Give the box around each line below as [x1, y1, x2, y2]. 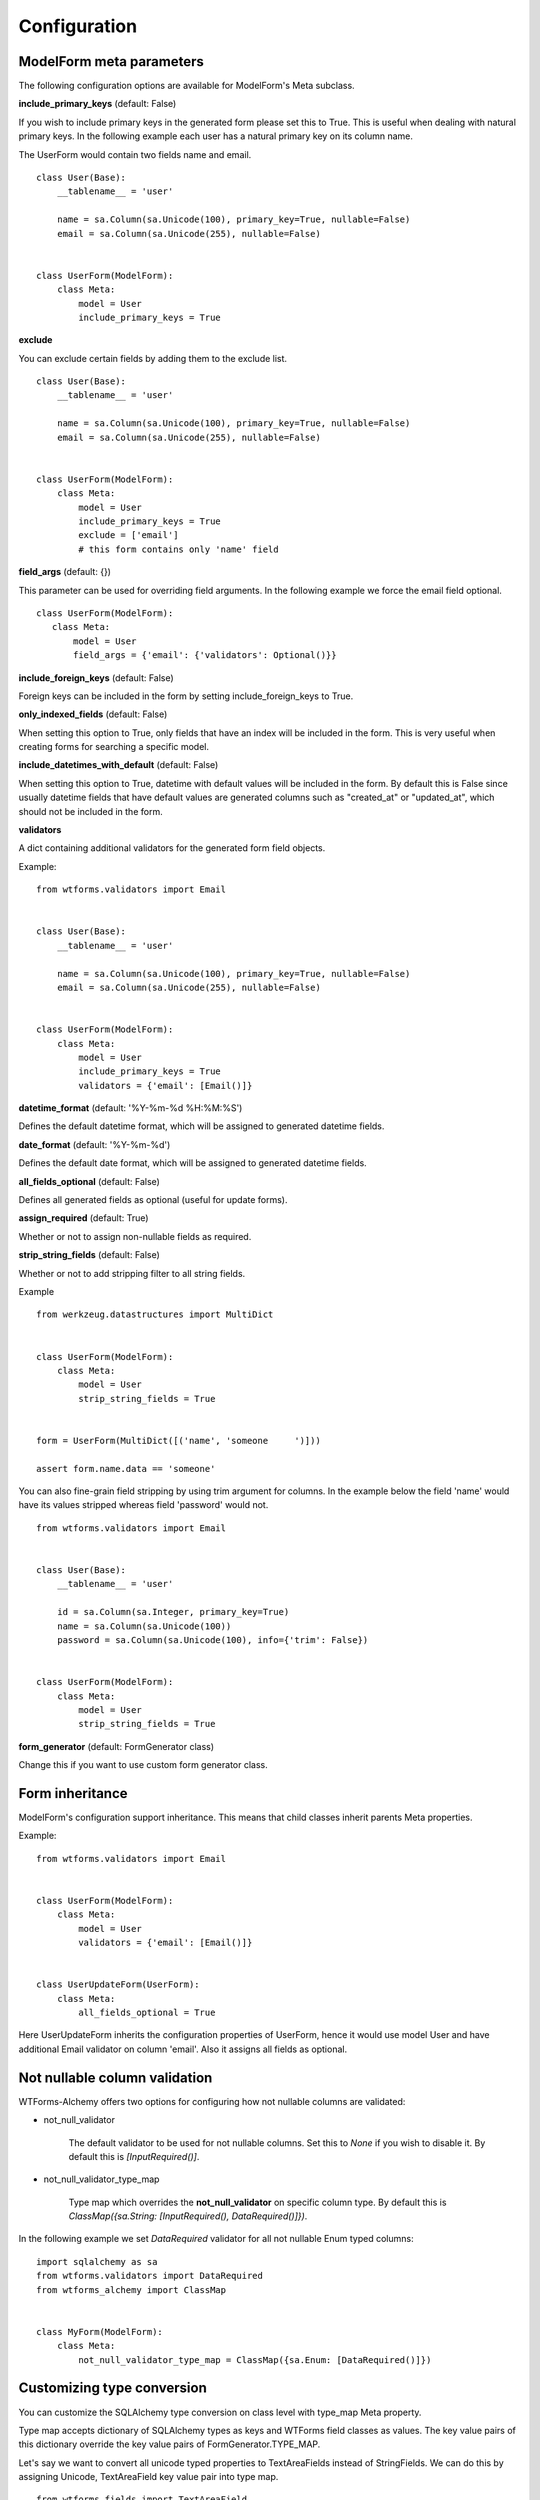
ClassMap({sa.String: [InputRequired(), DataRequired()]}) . [68, 2210, 308, 2222]
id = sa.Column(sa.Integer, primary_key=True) [56, 1606, 290, 1618]
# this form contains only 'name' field [78, 543, 279, 555]
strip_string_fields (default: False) [18, 1249, 160, 1261]
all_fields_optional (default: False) [18, 1175, 160, 1187]
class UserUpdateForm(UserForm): [36, 1979, 200, 1990]
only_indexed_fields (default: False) [18, 708, 168, 720]
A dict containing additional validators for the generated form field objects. [18, 842, 326, 854]
